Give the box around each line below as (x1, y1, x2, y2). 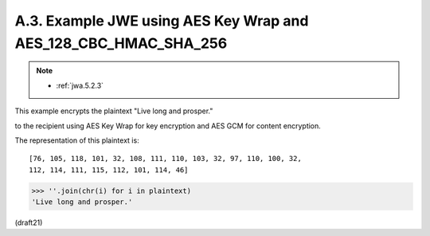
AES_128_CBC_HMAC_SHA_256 (14, 34, 228, 52)
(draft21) (14, 218, 43, 227)
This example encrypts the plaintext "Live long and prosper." (14, 106, 213, 116)
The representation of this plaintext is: (14, 136, 139, 145)
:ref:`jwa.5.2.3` (56, 81, 104, 90)
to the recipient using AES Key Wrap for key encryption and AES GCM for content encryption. (14, 120, 322, 131)
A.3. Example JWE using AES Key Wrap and (14, 12, 309, 29)
